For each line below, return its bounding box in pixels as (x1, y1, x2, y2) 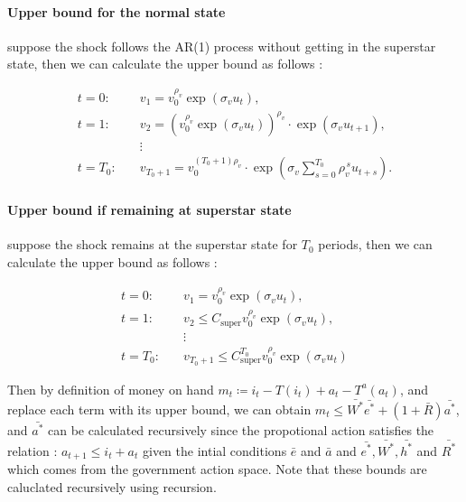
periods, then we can (318, 235, 433, 254)
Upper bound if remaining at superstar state (7, 200, 292, 219)
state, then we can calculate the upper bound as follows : (7, 54, 323, 73)
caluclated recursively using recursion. (7, 477, 217, 496)
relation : (7, 441, 58, 460)
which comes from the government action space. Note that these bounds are (7, 460, 427, 479)
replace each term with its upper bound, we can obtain (7, 399, 312, 418)
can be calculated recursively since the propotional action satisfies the (47, 421, 434, 440)
